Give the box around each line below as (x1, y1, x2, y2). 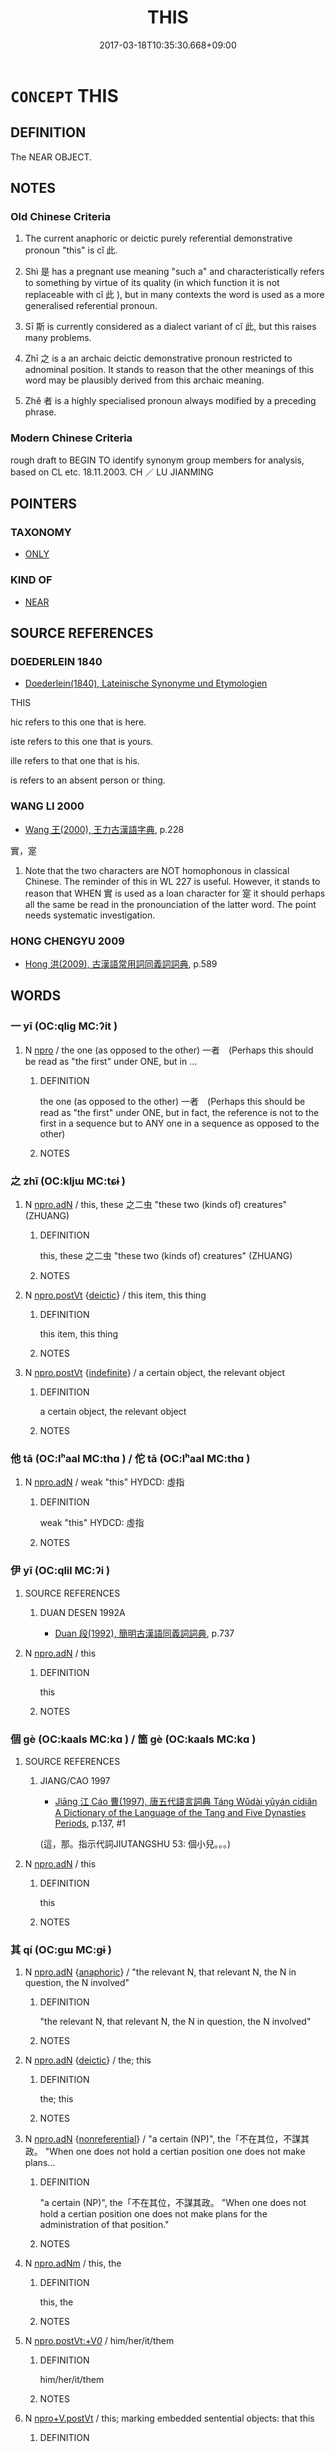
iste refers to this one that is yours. (10, 736, 154, 748)
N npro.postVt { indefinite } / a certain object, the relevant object (24, 1366, 286, 1378)
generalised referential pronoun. (24, 300, 158, 312)
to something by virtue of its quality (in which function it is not (24, 277, 280, 289)
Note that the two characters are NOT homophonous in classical (24, 864, 290, 876)
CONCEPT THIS (10, 84, 119, 107)
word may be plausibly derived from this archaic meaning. (24, 374, 265, 386)
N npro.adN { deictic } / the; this (24, 2054, 152, 2066)
